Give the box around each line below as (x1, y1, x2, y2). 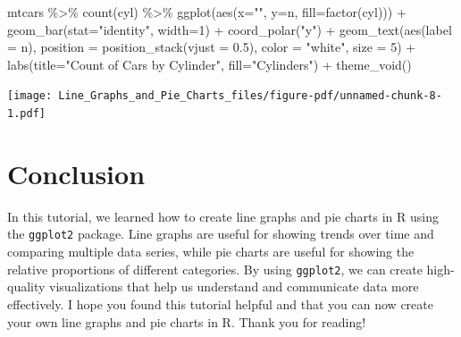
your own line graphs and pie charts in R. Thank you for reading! (7, 312, 366, 331)
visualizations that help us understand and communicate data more (49, 277, 419, 296)
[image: (7, 89, 53, 103)
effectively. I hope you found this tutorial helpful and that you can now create (7, 294, 433, 313)
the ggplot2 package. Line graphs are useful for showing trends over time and (7, 224, 434, 243)
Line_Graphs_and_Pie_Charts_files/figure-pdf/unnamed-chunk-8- (58, 89, 442, 103)
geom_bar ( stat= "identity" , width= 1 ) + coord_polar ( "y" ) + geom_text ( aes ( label (7, 20, 452, 38)
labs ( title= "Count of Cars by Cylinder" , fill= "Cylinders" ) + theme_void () (7, 55, 412, 73)
